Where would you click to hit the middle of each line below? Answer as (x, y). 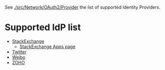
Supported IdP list (43, 27)
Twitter (19, 51)
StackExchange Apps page (47, 46)
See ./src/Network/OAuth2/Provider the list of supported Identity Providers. (83, 7)
